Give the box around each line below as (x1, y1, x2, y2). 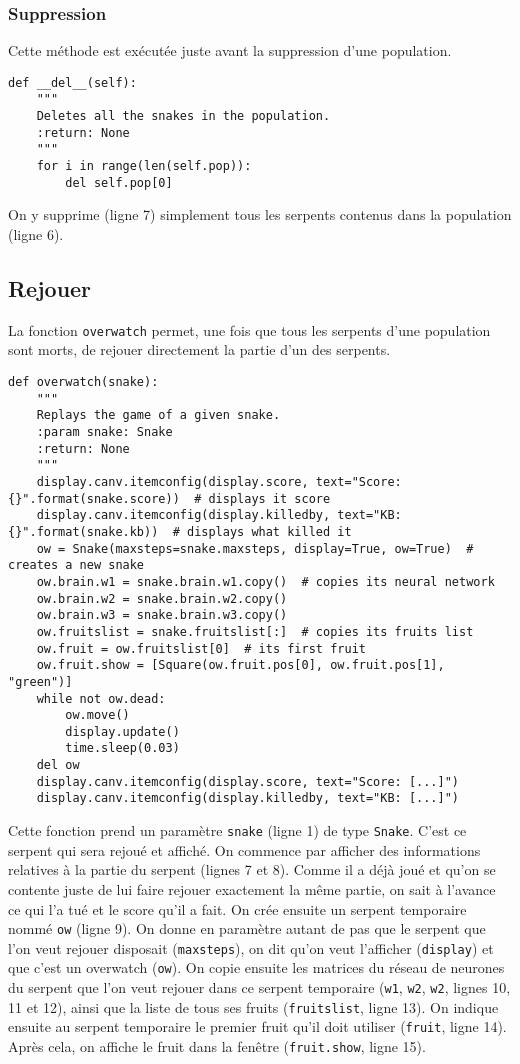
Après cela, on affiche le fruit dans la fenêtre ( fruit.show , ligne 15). (8, 1036, 426, 1057)
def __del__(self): (8, 75, 137, 90)
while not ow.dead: (36, 691, 166, 706)
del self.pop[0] (65, 175, 173, 190)
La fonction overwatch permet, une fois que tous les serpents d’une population (8, 319, 491, 340)
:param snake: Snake (36, 425, 173, 440)
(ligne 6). (8, 224, 64, 244)
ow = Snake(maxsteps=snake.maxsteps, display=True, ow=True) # (36, 541, 474, 556)
